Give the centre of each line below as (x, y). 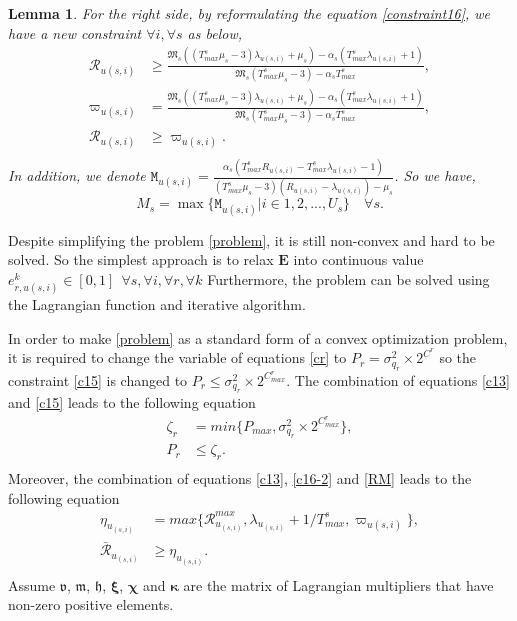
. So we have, (435, 175)
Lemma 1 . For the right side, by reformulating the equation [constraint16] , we (249, 13)
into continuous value (358, 259)
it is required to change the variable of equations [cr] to (177, 357)
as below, (214, 32)
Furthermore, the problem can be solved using (348, 278)
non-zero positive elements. (91, 604)
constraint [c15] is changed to (98, 379)
